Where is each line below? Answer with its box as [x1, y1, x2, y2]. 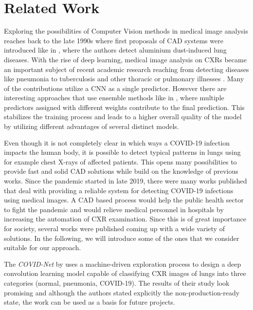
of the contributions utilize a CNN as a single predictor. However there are [4, 83, 227, 93]
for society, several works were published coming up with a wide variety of [4, 223, 225, 233]
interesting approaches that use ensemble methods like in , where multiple [4, 92, 224, 103]
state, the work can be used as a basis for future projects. [4, 297, 175, 307]
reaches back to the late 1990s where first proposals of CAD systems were [4, 35, 223, 45]
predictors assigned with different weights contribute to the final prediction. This [4, 102, 245, 112]
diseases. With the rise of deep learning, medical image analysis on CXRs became [4, 54, 247, 64]
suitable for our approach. [4, 242, 81, 253]
